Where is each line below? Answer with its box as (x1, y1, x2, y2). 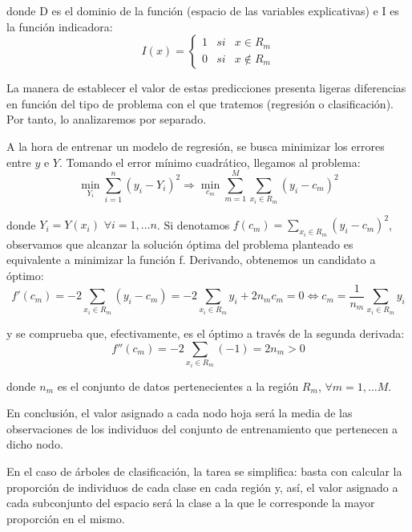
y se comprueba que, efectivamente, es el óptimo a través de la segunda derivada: (6, 325, 405, 342)
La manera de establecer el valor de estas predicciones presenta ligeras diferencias (6, 79, 406, 96)
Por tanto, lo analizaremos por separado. (6, 111, 207, 128)
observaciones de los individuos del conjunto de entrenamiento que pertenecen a (6, 420, 398, 437)
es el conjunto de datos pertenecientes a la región (57, 377, 299, 394)
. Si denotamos (156, 216, 230, 233)
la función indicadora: (6, 18, 113, 35)
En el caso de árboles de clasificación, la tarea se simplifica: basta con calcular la (6, 463, 402, 480)
